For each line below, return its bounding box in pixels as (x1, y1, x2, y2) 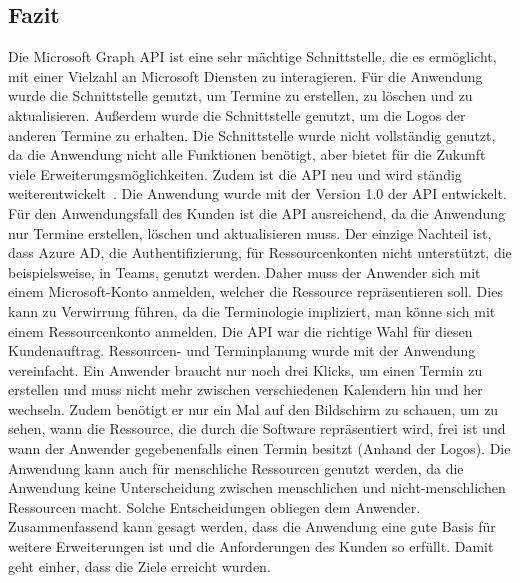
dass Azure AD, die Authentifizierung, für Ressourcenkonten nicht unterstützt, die (8, 242, 512, 263)
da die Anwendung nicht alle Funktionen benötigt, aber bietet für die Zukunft (8, 144, 486, 165)
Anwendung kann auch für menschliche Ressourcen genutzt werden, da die (8, 457, 464, 478)
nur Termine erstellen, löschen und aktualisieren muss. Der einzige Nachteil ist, (8, 222, 492, 243)
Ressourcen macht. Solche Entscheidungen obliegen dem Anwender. (8, 496, 421, 517)
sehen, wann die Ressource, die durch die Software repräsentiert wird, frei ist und (8, 418, 506, 439)
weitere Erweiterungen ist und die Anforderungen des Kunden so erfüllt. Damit (8, 536, 494, 557)
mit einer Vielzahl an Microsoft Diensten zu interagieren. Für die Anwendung (8, 65, 483, 86)
